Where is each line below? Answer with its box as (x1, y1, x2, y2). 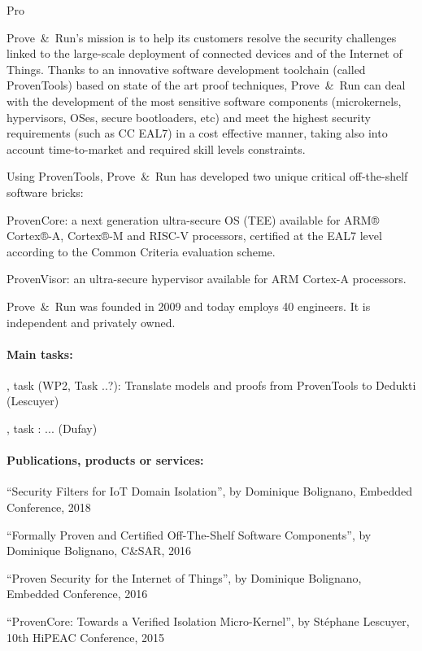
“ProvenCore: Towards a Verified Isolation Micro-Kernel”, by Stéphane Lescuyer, (7, 613, 410, 630)
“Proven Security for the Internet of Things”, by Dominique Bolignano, (7, 569, 362, 586)
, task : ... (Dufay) (7, 420, 98, 437)
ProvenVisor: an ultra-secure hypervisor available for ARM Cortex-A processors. (7, 270, 407, 287)
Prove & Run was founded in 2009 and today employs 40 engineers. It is (7, 297, 371, 314)
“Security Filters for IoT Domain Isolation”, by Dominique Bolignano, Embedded (7, 483, 413, 500)
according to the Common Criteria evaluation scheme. (7, 242, 276, 260)
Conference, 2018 (7, 499, 91, 516)
